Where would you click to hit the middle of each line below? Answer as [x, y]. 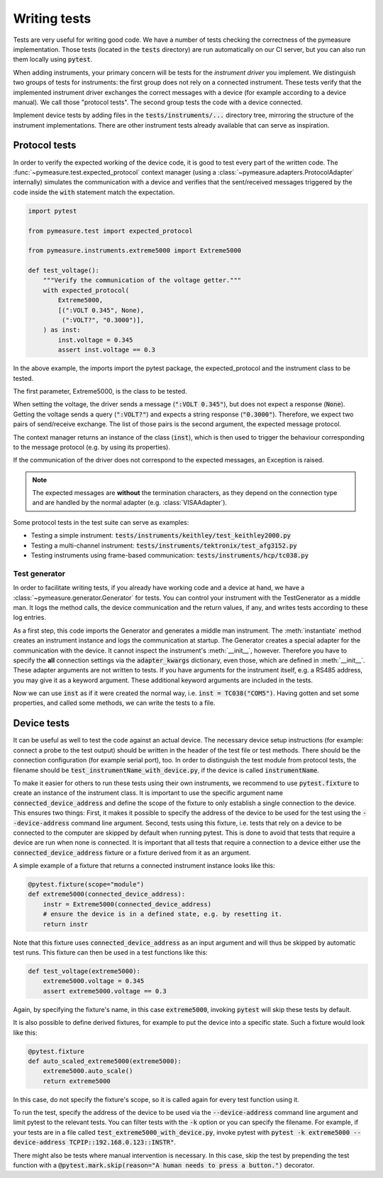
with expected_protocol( [86, 290]
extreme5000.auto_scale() [88, 1071]
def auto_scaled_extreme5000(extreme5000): [105, 1061]
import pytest [52, 211]
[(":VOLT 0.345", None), [101, 310]
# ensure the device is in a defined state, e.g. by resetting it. [163, 914]
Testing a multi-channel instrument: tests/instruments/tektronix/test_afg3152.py [164, 545]
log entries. [29, 618]
